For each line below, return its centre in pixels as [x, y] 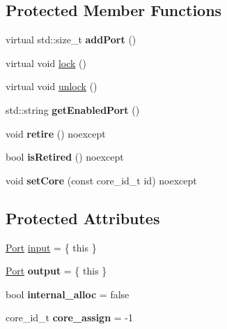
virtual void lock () [46, 63]
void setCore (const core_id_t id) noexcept [101, 180]
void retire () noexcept [56, 133]
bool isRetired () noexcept [65, 157]
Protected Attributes [83, 218]
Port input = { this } [51, 247]
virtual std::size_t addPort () [71, 39]
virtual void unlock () [52, 86]
